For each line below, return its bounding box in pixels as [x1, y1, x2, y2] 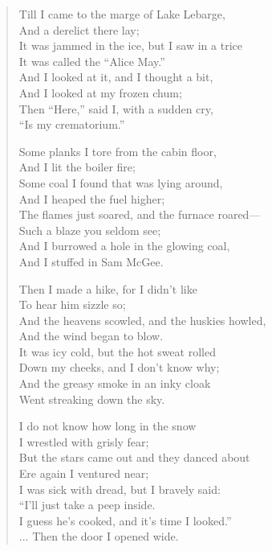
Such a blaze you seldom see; [18, 221, 161, 238]
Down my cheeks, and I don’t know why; [18, 359, 220, 376]
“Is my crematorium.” [18, 116, 125, 133]
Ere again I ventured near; [18, 465, 149, 482]
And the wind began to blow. [18, 327, 164, 344]
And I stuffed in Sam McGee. [18, 253, 164, 269]
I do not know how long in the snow [18, 417, 197, 434]
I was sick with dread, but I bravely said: [18, 480, 221, 497]
